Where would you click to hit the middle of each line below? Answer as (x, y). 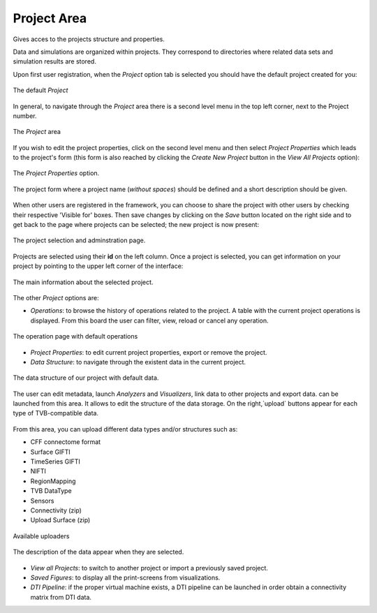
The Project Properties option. (56, 173)
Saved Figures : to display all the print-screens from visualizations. (125, 577)
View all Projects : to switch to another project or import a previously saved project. (149, 568)
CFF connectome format (66, 442)
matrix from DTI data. (61, 597)
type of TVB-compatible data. (56, 413)
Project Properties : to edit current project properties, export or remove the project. (149, 352)
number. (25, 116)
